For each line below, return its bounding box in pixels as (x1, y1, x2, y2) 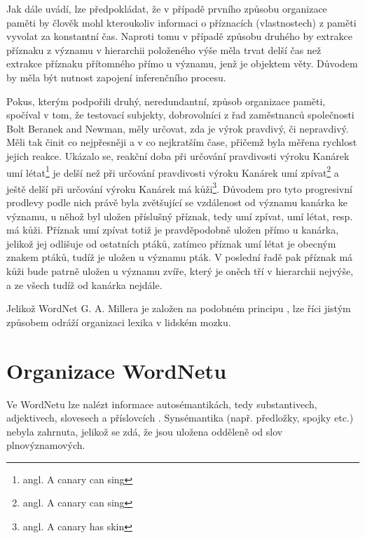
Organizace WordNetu (6, 356, 227, 384)
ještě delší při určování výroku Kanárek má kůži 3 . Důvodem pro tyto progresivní (6, 179, 352, 196)
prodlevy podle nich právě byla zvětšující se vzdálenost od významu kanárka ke (6, 195, 347, 210)
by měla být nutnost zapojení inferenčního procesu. (6, 69, 226, 84)
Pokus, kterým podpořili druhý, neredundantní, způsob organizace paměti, (6, 93, 326, 108)
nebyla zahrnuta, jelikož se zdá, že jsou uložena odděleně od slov (6, 424, 283, 438)
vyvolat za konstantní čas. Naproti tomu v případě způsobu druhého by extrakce (6, 29, 352, 43)
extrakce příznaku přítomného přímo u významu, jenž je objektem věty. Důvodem (6, 56, 358, 71)
